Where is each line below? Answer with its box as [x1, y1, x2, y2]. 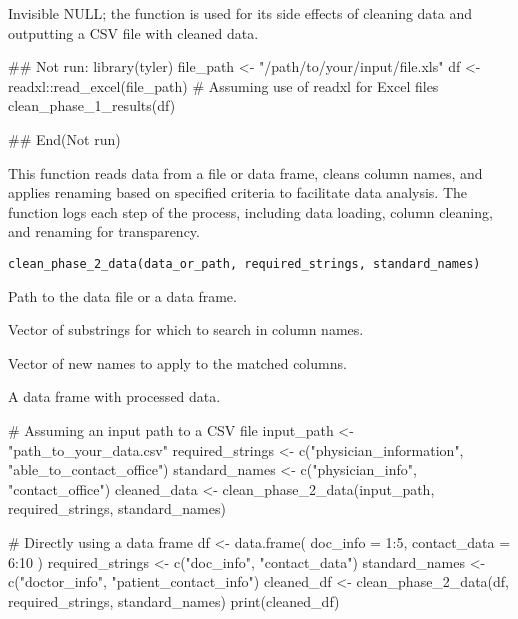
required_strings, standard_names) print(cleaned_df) [8, 590, 340, 611]
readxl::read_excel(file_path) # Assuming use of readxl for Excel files [8, 75, 439, 96]
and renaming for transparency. [8, 221, 200, 242]
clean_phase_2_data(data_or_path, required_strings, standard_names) [8, 256, 481, 271]
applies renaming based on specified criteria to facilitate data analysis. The [8, 182, 468, 203]
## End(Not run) [8, 128, 121, 149]
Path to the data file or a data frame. [8, 285, 237, 306]
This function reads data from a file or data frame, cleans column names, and [8, 162, 483, 183]
